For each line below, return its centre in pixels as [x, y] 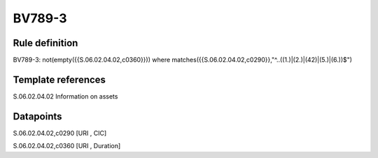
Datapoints [37, 116]
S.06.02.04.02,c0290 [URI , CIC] [60, 133]
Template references [59, 79]
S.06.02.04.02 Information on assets [65, 96]
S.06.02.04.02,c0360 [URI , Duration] [67, 146]
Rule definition [45, 43]
